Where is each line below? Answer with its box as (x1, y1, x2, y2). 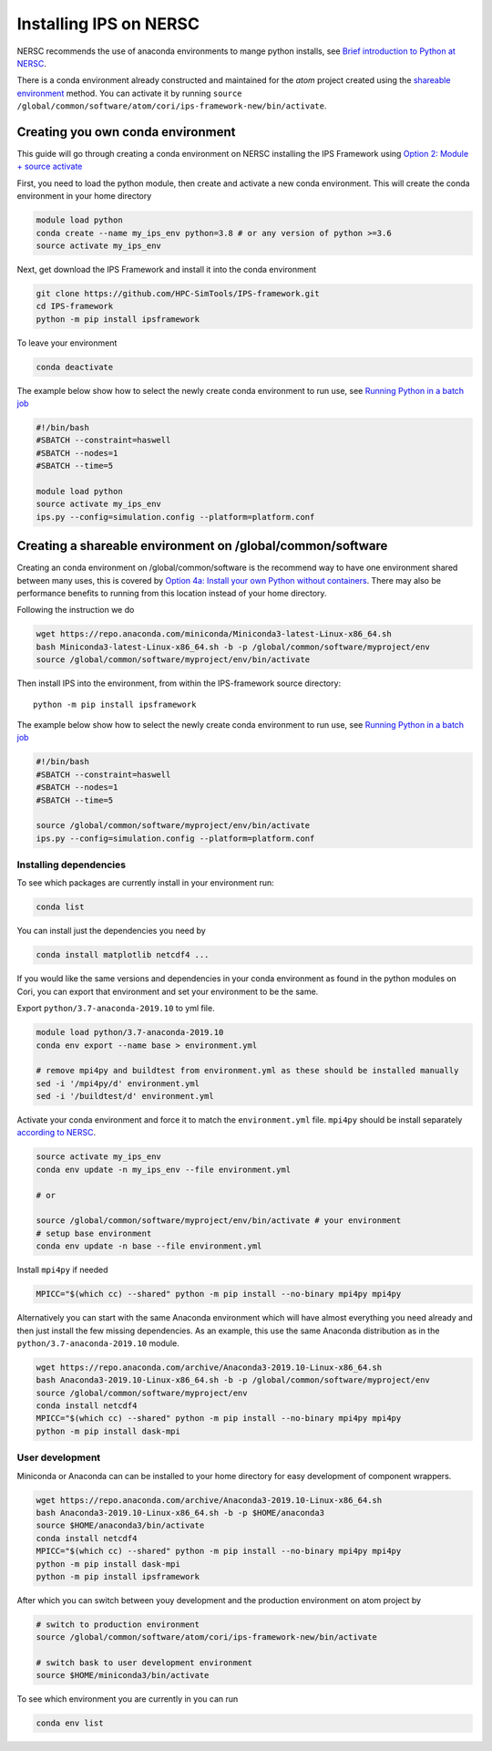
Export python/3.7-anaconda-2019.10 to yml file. (16, 1003, 215, 1014)
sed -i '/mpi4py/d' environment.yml (36, 1078, 200, 1089)
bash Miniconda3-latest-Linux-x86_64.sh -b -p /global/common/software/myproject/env (36, 641, 430, 652)
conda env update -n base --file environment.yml (36, 1241, 262, 1251)
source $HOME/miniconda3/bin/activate (36, 1670, 210, 1681)
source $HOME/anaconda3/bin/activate (36, 1520, 205, 1531)
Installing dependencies (16, 858, 127, 871)
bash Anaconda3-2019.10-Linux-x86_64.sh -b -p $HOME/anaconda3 (36, 1508, 325, 1518)
